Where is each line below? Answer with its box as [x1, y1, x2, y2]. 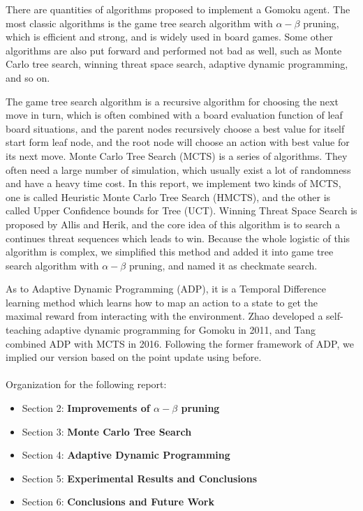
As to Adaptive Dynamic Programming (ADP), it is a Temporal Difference [6, 281, 326, 296]
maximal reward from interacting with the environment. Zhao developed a [6, 309, 323, 323]
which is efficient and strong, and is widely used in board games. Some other [6, 29, 333, 44]
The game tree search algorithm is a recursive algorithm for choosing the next [6, 94, 339, 108]
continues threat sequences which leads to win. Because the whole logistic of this [6, 230, 350, 245]
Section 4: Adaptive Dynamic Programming [22, 447, 230, 462]
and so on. [6, 70, 50, 84]
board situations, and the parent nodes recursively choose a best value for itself [6, 121, 345, 135]
